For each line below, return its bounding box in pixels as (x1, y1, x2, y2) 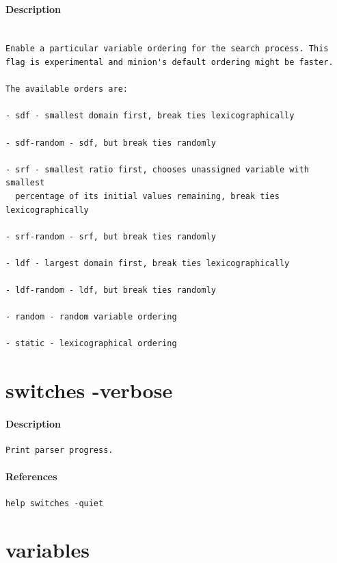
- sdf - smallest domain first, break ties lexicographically (5, 111, 295, 121)
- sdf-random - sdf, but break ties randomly (5, 138, 216, 148)
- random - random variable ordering (5, 312, 177, 322)
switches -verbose (5, 376, 173, 404)
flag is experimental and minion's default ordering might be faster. (5, 57, 334, 67)
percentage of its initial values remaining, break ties (15, 191, 280, 201)
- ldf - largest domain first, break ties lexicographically (5, 258, 290, 268)
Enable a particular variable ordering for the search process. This (5, 44, 329, 54)
